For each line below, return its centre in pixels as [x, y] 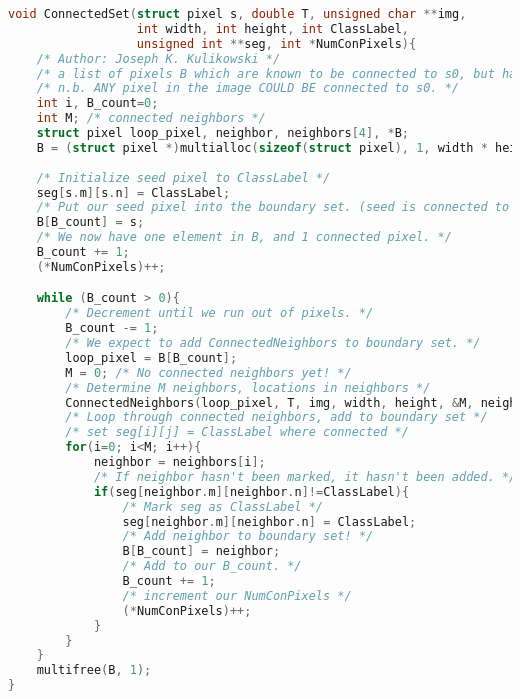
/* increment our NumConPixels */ [237, 595]
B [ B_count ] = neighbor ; [201, 551]
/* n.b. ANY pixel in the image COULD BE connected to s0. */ [248, 88]
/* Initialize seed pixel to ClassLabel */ [183, 177]
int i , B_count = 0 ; [97, 103]
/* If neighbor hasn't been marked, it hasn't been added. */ [305, 476]
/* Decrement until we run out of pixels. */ [219, 313]
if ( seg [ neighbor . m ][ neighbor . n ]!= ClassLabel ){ [251, 491]
